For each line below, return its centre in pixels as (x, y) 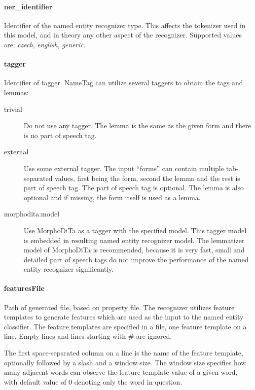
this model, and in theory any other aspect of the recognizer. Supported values (123, 35)
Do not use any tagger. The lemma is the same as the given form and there (137, 125)
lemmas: (16, 92)
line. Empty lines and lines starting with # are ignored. (88, 336)
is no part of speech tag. (60, 135)
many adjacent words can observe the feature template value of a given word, (121, 372)
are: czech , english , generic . (45, 44)
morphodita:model (32, 214)
